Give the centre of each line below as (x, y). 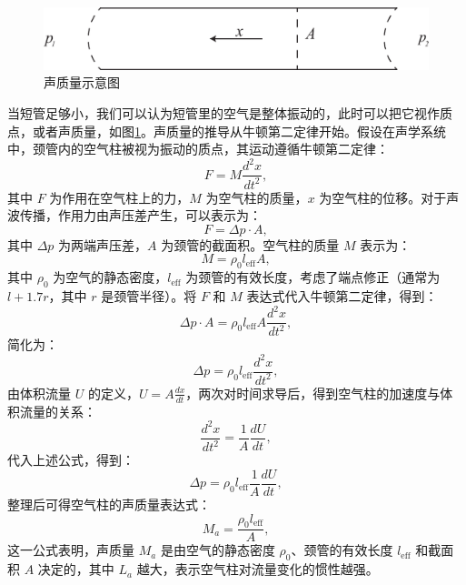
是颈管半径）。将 (149, 295)
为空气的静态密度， (110, 277)
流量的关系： (58, 411)
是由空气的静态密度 (218, 550)
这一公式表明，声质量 (71, 550)
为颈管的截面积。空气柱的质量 (250, 244)
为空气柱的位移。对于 (383, 197)
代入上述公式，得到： (71, 460)
